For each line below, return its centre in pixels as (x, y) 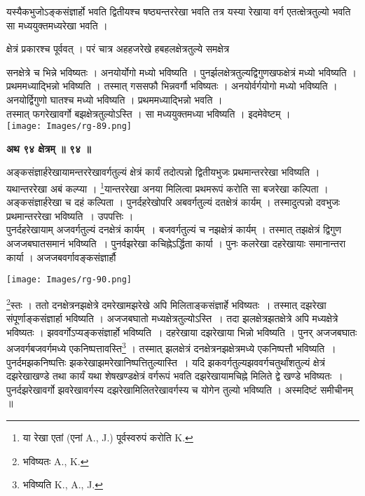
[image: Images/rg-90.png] (69, 280)
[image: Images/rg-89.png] (69, 126)
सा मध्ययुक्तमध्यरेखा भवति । (57, 25)
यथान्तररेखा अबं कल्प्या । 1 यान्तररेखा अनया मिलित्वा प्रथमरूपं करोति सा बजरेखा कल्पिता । (167, 187)
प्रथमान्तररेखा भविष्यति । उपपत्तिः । (70, 215)
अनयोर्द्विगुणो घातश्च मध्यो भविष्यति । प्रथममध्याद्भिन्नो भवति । (115, 99)
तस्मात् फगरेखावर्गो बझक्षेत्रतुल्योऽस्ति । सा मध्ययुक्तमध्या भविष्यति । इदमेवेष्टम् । (149, 113)
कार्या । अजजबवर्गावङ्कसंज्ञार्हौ (61, 257)
